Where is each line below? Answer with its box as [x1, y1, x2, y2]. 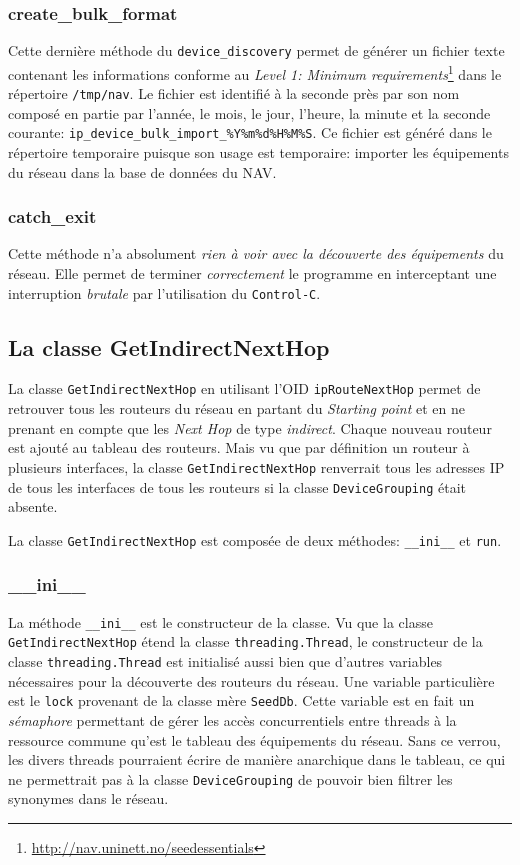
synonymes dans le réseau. [8, 788, 169, 809]
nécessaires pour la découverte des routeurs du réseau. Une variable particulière [8, 670, 495, 691]
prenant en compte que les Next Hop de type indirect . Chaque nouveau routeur [8, 417, 492, 438]
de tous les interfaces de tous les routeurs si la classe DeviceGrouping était [8, 476, 466, 497]
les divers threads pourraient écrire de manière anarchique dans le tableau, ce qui [8, 749, 506, 770]
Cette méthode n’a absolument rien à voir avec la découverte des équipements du [8, 243, 504, 264]
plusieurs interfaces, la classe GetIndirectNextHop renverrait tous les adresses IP [8, 456, 505, 477]
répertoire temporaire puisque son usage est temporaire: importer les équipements [8, 142, 509, 163]
